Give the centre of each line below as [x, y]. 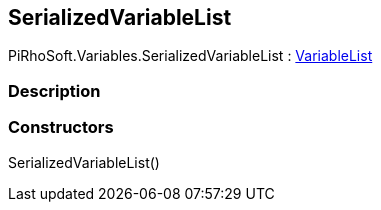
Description [54, 90]
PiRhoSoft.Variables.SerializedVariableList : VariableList [190, 56]
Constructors [61, 127]
